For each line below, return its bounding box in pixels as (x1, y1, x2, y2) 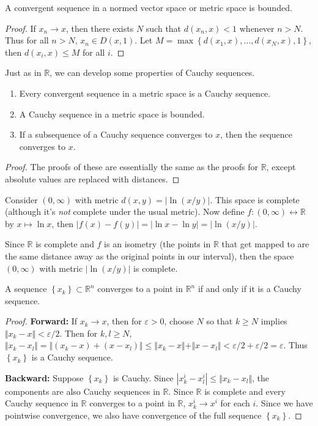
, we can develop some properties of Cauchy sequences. (50, 66, 255, 79)
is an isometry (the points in (104, 237, 211, 250)
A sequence (5, 282, 47, 295)
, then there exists (66, 21, 134, 34)
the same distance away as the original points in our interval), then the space (5, 249, 294, 262)
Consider (5, 193, 38, 206)
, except (266, 160, 296, 173)
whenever (239, 21, 275, 34)
